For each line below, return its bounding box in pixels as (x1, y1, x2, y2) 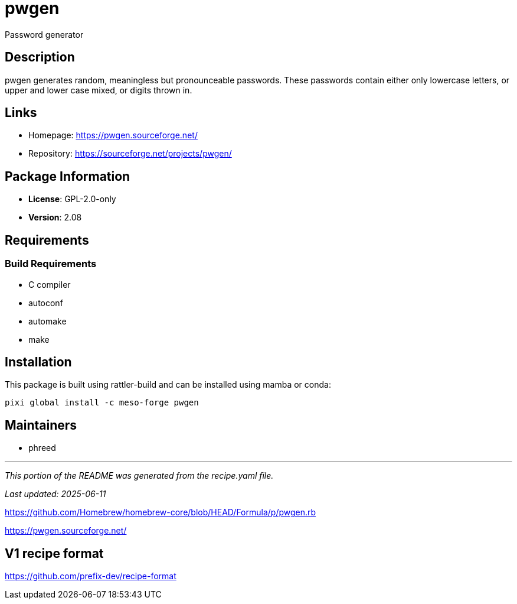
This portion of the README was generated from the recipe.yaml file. (5, 470, 274, 481)
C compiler (28, 279, 71, 290)
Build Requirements (5, 258, 97, 270)
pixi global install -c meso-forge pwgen (5, 398, 199, 408)
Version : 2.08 (28, 212, 82, 223)
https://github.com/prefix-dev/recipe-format (5, 571, 176, 582)
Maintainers (5, 417, 77, 433)
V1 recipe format (5, 545, 104, 561)
